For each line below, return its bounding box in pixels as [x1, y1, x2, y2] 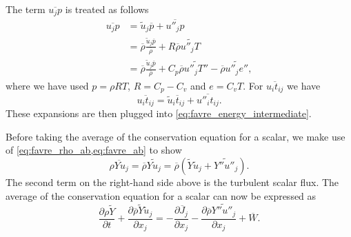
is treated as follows [65, 2, 149, 16]
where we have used [6, 79, 89, 92]
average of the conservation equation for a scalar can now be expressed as [6, 188, 317, 203]
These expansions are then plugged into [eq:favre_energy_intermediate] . [6, 106, 312, 121]
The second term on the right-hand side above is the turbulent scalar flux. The [6, 174, 339, 189]
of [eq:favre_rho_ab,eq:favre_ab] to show [6, 143, 182, 157]
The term [6, 2, 46, 16]
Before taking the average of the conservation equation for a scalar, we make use [6, 129, 345, 143]
